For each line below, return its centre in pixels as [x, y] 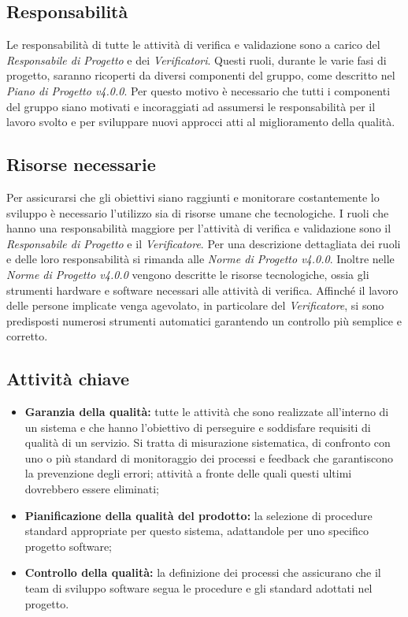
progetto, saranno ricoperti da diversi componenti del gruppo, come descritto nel [201, 75]
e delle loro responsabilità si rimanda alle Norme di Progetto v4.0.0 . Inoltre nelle [200, 259]
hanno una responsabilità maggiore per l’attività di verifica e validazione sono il [199, 228]
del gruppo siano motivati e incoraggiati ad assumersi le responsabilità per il [191, 106]
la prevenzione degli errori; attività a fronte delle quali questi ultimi [188, 473]
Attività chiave [68, 379]
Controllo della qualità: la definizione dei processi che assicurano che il [203, 572]
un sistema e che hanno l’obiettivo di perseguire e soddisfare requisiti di [198, 427]
